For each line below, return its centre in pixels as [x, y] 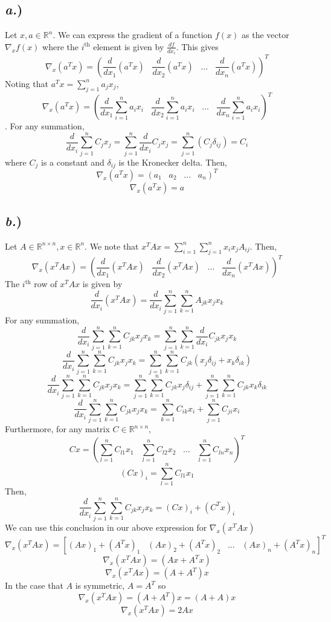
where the [61, 46]
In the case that [34, 585]
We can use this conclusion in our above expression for [106, 527]
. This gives [197, 46]
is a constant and [72, 162]
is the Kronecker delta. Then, [173, 162]
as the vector [265, 35]
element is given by [129, 46]
